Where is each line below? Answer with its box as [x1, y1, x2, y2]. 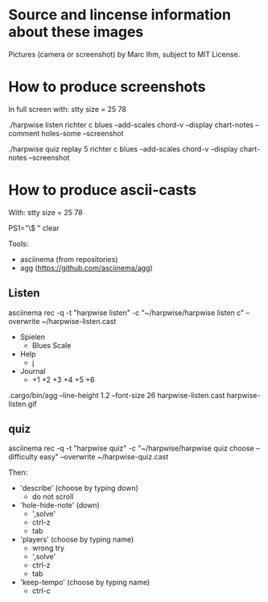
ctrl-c [31, 586, 51, 596]
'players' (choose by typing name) [19, 534, 134, 545]
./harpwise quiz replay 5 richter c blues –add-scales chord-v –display [8, 143, 238, 154]
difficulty [8, 452, 38, 462]
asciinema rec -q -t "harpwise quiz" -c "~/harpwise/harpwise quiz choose [8, 443, 255, 453]
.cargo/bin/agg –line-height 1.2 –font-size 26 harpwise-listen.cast [8, 390, 225, 400]
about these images [8, 23, 144, 41]
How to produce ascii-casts [8, 181, 197, 199]
